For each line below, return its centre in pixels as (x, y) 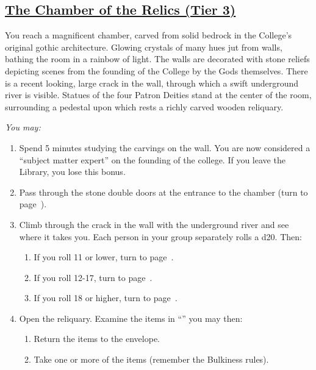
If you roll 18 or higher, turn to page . (106, 298)
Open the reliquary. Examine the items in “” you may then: (131, 318)
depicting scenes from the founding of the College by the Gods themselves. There (156, 70)
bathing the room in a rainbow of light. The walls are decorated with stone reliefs (157, 59)
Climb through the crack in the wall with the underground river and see (154, 224)
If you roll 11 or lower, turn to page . (104, 257)
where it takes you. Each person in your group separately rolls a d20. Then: (160, 236)
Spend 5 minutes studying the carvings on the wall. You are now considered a (165, 147)
